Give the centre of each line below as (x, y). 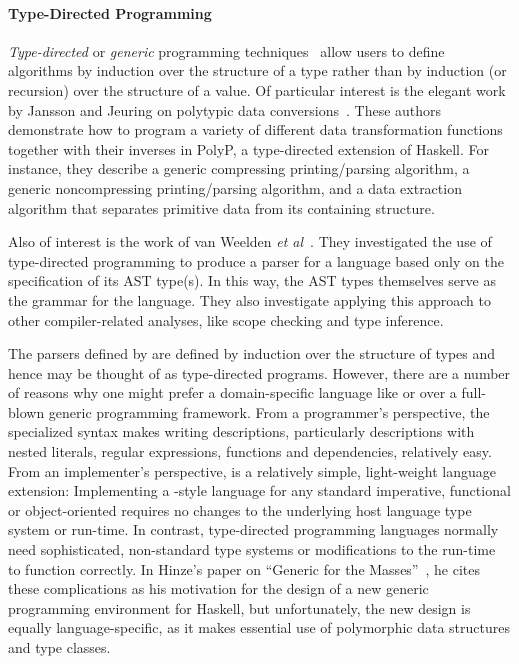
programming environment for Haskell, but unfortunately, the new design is (239, 607)
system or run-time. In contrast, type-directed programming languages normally (253, 529)
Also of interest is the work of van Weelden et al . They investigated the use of (250, 241)
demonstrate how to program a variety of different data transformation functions (255, 129)
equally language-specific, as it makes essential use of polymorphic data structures (259, 627)
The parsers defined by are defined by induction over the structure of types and (252, 353)
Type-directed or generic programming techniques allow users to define (226, 50)
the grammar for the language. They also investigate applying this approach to (250, 299)
